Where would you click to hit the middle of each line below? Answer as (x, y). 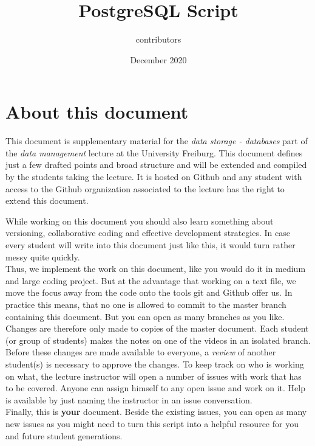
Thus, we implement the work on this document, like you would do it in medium (156, 269)
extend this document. (47, 200)
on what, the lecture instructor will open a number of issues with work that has (154, 376)
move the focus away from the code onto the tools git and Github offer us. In (149, 292)
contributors (158, 39)
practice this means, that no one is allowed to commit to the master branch (146, 304)
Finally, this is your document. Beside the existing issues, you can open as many (156, 412)
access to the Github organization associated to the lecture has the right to (145, 188)
